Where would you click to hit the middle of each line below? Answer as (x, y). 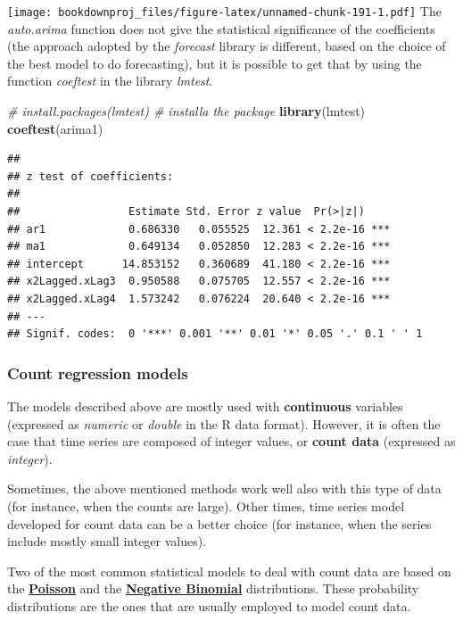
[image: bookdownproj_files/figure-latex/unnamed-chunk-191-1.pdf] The (224, 11)
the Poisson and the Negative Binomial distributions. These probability (213, 588)
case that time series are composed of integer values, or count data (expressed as (231, 441)
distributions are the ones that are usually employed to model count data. (209, 605)
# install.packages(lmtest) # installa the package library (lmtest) (186, 111)
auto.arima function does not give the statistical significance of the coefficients (221, 28)
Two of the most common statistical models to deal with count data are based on (229, 571)
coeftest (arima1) (55, 128)
